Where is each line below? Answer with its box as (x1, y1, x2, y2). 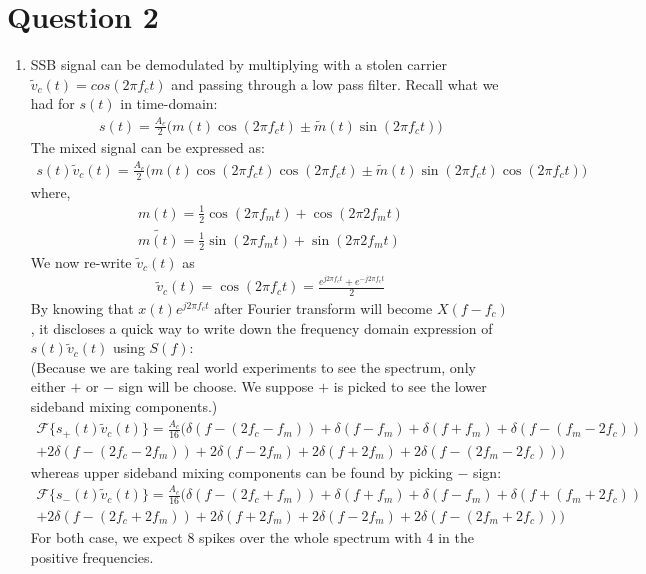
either (30, 376, 66, 397)
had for (30, 93, 75, 114)
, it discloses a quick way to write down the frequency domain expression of (30, 317, 493, 338)
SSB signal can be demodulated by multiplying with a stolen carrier (30, 54, 448, 75)
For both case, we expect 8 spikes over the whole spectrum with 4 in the (30, 527, 474, 548)
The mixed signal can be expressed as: (30, 137, 265, 158)
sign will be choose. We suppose (118, 376, 314, 397)
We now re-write (30, 251, 132, 272)
